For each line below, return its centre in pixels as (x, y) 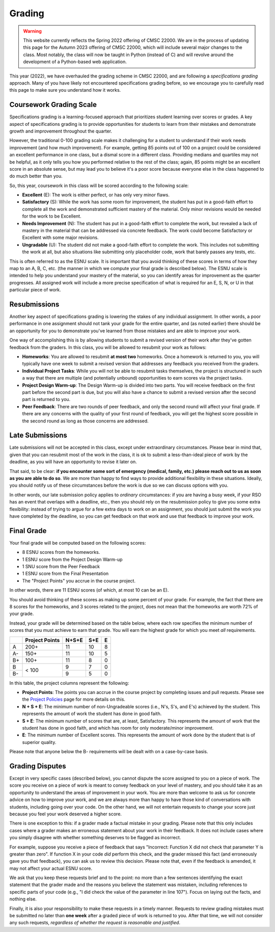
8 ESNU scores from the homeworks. (61, 552)
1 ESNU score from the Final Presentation (65, 574)
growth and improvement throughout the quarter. (61, 131)
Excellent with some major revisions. (60, 237)
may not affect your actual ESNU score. (51, 868)
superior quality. (39, 742)
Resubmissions (34, 304)
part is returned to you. (46, 400)
